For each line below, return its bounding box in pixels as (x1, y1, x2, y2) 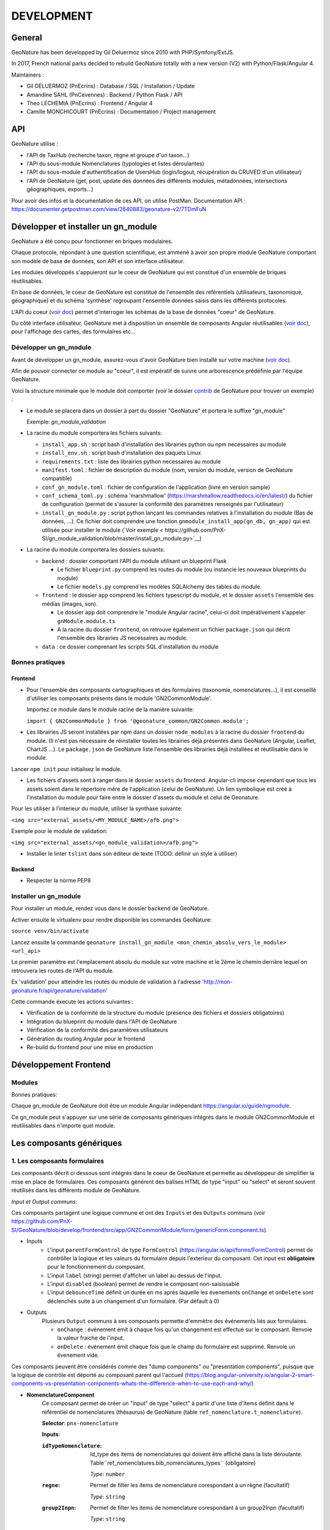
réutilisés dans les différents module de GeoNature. (11, 1187, 141, 1194)
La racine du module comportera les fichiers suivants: (26, 429, 162, 437)
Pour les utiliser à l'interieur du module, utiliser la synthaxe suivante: (11, 805, 183, 812)
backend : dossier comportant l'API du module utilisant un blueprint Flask (42, 557, 227, 564)
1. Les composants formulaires (11, 1157, 105, 1165)
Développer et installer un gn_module (11, 221, 157, 232)
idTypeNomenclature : (42, 1442, 102, 1449)
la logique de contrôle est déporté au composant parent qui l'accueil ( (11, 1371, 187, 1378)
